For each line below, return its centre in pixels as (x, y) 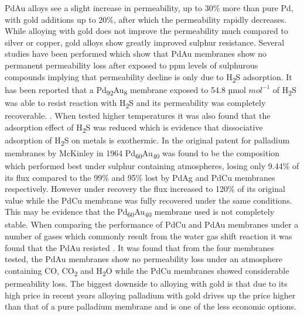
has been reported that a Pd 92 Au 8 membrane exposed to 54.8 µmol (125, 90)
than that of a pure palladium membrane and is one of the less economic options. (151, 306)
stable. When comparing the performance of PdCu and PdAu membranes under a (152, 224)
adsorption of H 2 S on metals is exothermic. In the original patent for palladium (147, 140)
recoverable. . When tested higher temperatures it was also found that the (138, 115)
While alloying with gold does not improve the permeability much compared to (146, 31)
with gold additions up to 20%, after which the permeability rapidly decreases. (146, 19)
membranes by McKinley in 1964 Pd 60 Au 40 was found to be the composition (142, 153)
